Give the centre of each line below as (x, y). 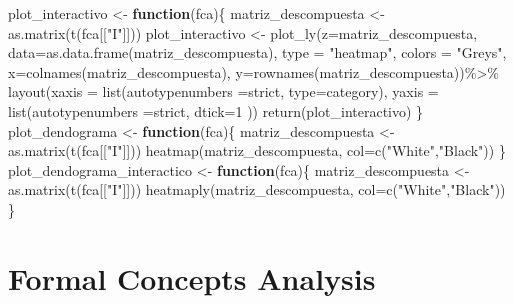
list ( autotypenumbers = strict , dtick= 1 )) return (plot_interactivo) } (216, 110)
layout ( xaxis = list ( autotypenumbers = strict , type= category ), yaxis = (223, 91)
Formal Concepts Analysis (192, 277)
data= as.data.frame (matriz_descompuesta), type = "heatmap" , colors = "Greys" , (257, 52)
